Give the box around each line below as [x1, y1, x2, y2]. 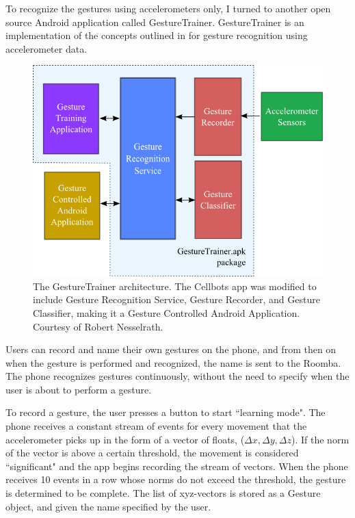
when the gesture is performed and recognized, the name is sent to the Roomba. [5, 355, 341, 370]
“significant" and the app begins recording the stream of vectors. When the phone [5, 458, 348, 473]
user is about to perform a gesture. [5, 382, 152, 396]
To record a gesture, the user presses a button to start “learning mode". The [5, 405, 326, 419]
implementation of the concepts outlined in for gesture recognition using [5, 28, 308, 42]
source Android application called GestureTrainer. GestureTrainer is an [5, 14, 304, 29]
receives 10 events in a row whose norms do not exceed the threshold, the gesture [5, 472, 346, 487]
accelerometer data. [5, 41, 88, 55]
